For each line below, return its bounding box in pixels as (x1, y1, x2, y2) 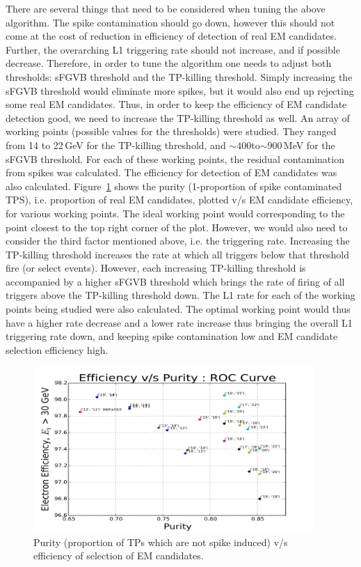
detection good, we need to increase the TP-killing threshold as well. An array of (6, 110, 350, 125)
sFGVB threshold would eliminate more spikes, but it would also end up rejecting (6, 83, 354, 98)
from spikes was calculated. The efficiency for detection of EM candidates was (6, 165, 337, 180)
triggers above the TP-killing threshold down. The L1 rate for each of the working (6, 288, 355, 302)
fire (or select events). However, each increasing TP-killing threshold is (6, 261, 306, 275)
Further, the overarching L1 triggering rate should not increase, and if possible (6, 42, 340, 56)
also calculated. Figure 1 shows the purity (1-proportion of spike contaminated (6, 178, 342, 193)
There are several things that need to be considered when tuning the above (6, 1, 326, 15)
